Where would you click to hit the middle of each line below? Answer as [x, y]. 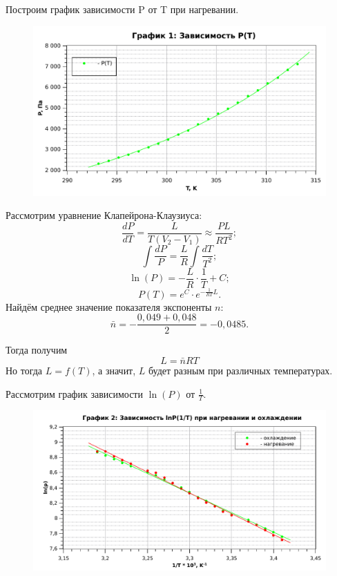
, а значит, [114, 371]
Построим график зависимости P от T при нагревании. [122, 9]
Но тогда [24, 371]
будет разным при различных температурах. [241, 371]
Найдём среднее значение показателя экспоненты [109, 306]
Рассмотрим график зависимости [74, 393]
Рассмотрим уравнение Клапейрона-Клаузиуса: [104, 215]
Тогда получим [37, 350]
